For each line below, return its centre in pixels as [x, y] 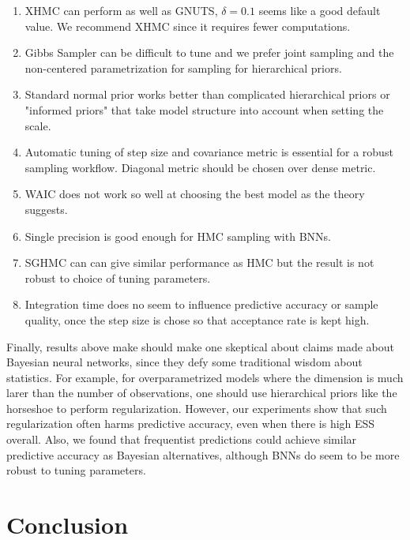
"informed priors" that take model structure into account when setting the [204, 109]
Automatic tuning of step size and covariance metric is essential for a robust [209, 152]
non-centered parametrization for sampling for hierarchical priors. [183, 67]
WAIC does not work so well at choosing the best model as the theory [195, 194]
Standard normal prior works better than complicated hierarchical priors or [207, 94]
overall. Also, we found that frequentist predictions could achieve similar [182, 439]
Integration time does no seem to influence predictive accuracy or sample [201, 304]
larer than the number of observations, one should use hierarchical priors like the [202, 393]
